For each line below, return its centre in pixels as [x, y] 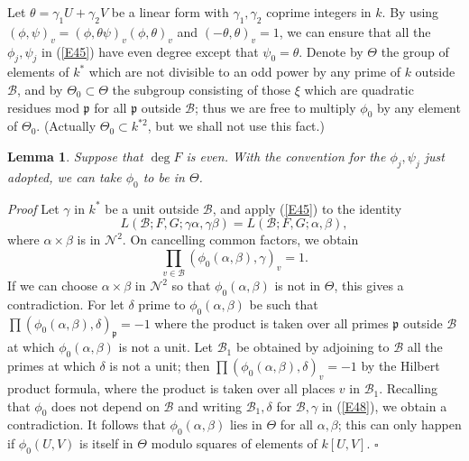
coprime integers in [319, 12]
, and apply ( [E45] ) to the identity [307, 208]
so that [191, 286]
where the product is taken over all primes [271, 323]
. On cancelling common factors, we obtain [240, 240]
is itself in [106, 443]
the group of [415, 51]
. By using [410, 12]
